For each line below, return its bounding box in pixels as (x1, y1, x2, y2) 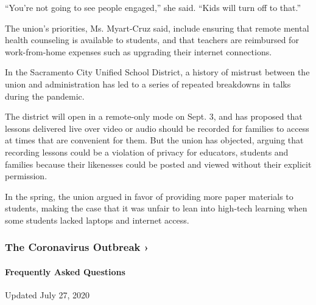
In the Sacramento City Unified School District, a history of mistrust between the (5, 66, 310, 78)
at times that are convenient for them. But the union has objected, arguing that (5, 134, 304, 146)
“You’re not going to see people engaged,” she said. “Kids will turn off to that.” (5, 1, 301, 13)
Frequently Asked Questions (5, 265, 125, 278)
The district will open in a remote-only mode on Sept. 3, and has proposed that (5, 110, 303, 123)
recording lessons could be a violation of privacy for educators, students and (5, 145, 289, 158)
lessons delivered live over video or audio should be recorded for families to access (5, 122, 309, 134)
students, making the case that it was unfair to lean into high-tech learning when (5, 202, 307, 214)
